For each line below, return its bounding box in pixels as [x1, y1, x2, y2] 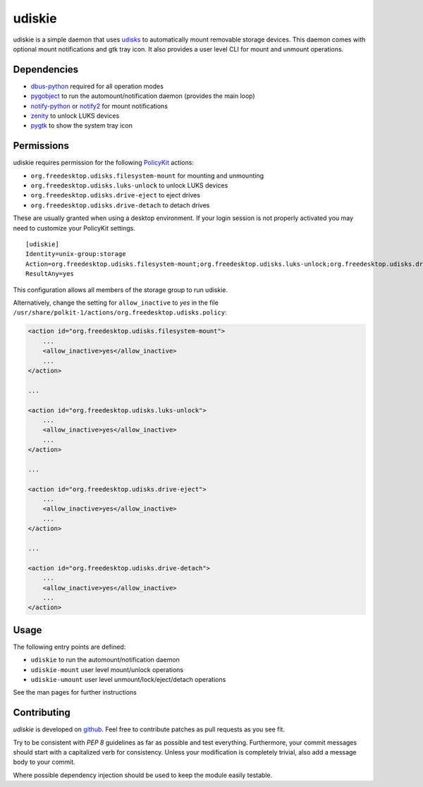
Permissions [13, 140, 70, 152]
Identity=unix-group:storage [25, 250, 126, 258]
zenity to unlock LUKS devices [30, 111, 120, 120]
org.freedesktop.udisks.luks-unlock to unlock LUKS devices [30, 181, 228, 190]
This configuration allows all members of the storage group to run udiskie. [13, 286, 228, 294]
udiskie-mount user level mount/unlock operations [30, 665, 183, 673]
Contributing [13, 707, 70, 719]
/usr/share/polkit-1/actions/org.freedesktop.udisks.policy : [13, 308, 227, 317]
